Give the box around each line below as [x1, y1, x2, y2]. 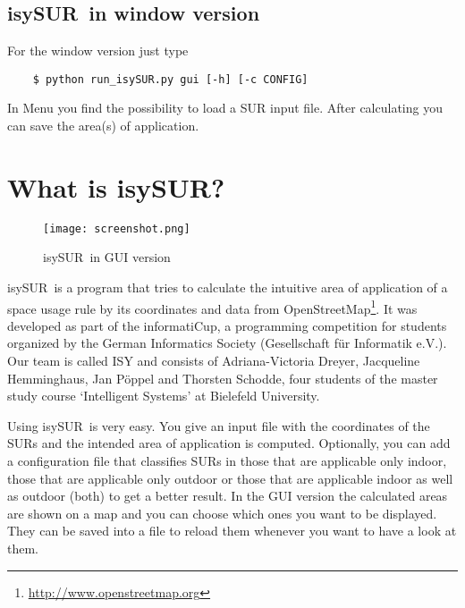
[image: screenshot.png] [43, 222, 190, 235]
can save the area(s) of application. [7, 116, 199, 135]
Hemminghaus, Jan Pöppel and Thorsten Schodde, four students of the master [7, 368, 438, 387]
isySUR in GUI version [43, 248, 171, 266]
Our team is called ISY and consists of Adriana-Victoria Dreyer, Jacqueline [7, 351, 420, 370]
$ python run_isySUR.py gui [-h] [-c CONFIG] [32, 72, 309, 86]
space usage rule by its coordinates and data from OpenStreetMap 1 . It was [7, 296, 418, 317]
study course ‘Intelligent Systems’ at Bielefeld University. [7, 386, 320, 405]
